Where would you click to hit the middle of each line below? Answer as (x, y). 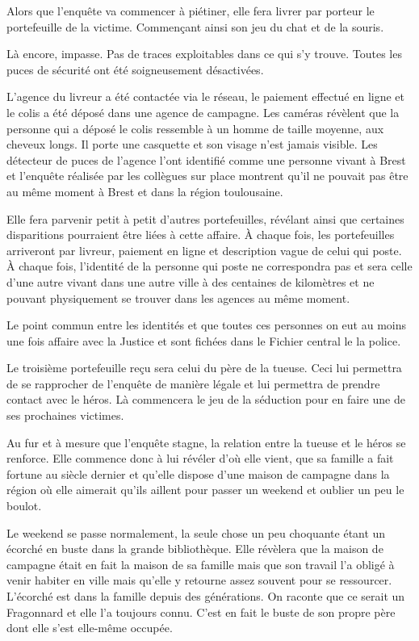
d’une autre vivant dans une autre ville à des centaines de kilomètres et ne (191, 281)
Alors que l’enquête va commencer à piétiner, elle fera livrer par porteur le (191, 10)
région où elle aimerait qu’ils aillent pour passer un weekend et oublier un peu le (205, 490)
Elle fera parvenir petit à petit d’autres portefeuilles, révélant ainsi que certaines (205, 218)
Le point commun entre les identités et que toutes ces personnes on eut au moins (207, 325)
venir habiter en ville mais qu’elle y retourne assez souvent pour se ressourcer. (199, 580)
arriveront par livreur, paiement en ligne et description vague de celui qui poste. (204, 250)
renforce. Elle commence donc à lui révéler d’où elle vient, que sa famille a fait (200, 458)
